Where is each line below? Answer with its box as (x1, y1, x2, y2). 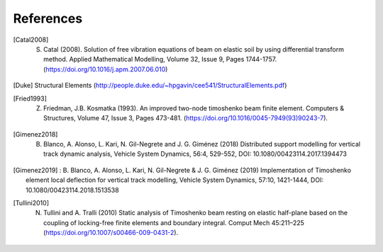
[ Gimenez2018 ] (13, 130, 58, 138)
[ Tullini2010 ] (13, 199, 50, 207)
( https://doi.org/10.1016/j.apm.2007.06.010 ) (43, 64, 168, 74)
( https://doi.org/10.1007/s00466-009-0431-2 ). (43, 229, 179, 237)
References (13, 11, 83, 26)
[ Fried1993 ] (13, 94, 48, 103)
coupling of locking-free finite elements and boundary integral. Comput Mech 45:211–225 (43, 218, 305, 227)
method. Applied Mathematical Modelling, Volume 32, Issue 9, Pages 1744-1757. (43, 55, 277, 64)
